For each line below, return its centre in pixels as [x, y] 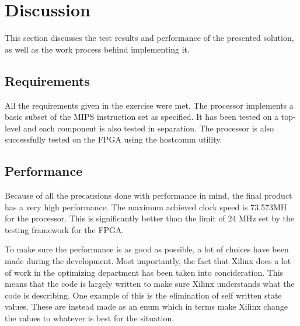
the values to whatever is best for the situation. [90, 318]
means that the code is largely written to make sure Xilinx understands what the [150, 284]
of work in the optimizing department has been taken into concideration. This [144, 272]
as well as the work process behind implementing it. [97, 49]
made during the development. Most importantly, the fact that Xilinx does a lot [148, 261]
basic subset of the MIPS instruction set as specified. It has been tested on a [142, 117]
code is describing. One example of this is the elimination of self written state [143, 295]
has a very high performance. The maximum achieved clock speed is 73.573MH [146, 207]
